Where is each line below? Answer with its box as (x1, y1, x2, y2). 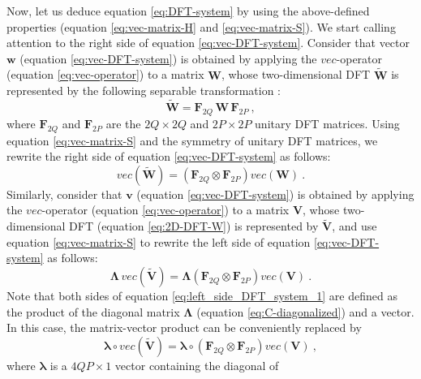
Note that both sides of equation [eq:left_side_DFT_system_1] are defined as (6, 286, 397, 304)
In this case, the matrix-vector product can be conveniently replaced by (6, 319, 362, 336)
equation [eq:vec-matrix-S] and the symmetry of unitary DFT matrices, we (6, 131, 378, 149)
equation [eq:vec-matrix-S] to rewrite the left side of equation (6, 233, 311, 250)
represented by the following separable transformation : (6, 82, 281, 99)
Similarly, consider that (6, 185, 122, 202)
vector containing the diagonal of (114, 356, 279, 373)
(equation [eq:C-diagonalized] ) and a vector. (196, 303, 415, 320)
